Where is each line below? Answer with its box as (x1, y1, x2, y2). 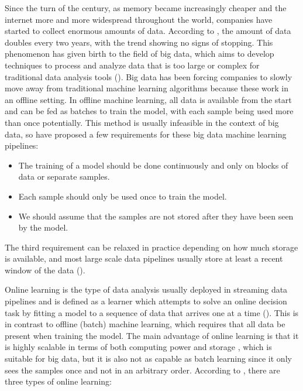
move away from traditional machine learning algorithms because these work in (5, 82, 288, 94)
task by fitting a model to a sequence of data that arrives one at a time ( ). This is (5, 306, 299, 318)
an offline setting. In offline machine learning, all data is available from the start (5, 93, 292, 105)
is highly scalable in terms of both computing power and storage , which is (5, 341, 272, 353)
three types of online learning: (5, 375, 112, 387)
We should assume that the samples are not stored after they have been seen (18, 210, 294, 222)
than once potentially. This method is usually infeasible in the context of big (5, 116, 279, 128)
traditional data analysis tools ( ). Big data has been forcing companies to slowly (5, 70, 292, 83)
